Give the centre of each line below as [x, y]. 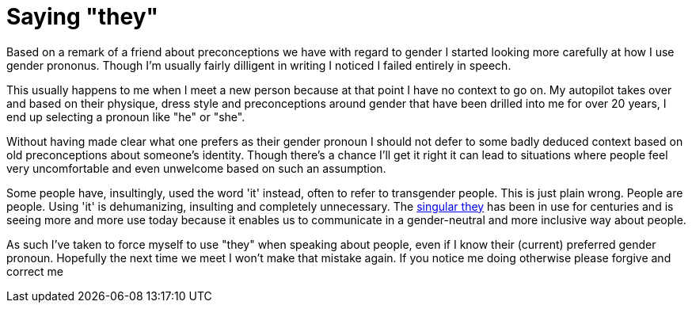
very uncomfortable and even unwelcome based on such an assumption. [196, 168]
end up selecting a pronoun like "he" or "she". [126, 116]
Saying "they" [82, 17]
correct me [35, 271]
